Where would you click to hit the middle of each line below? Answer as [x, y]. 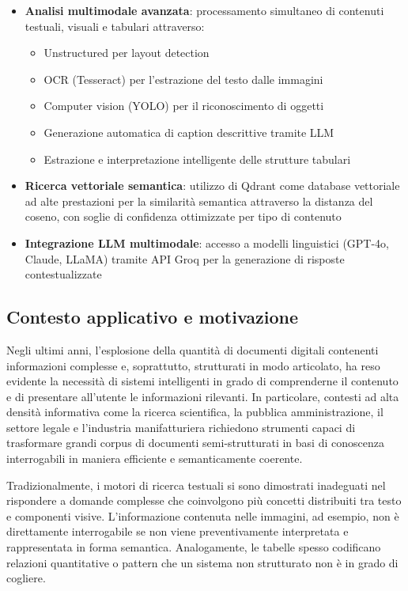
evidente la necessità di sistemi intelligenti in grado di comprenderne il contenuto [202, 381]
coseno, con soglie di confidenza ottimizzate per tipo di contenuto [183, 216]
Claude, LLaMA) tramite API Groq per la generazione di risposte [185, 258]
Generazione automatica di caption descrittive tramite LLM [189, 132]
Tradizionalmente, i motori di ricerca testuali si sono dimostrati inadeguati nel [196, 485]
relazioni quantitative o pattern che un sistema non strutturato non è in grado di [202, 562]
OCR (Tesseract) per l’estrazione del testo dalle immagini [183, 79]
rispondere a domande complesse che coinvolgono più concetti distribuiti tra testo [204, 500]
